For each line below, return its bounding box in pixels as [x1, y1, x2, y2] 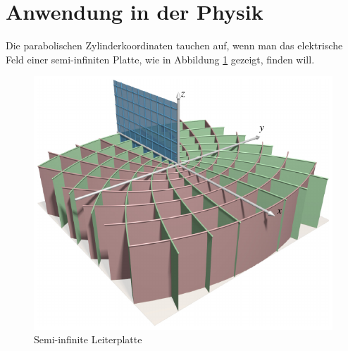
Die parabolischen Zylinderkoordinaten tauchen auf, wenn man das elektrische [6, 38, 343, 53]
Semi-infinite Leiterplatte [34, 332, 142, 347]
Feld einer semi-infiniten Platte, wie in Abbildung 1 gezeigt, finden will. [6, 51, 315, 66]
